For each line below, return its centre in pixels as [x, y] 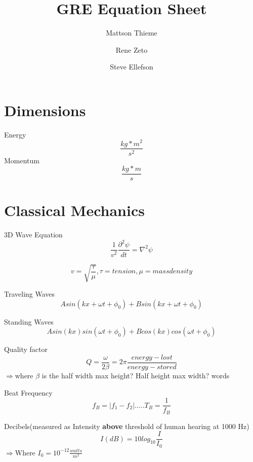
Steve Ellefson [132, 67]
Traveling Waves [30, 294]
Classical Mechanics [74, 210]
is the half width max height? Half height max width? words [136, 375]
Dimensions [45, 110]
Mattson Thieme [132, 33]
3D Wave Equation [33, 235]
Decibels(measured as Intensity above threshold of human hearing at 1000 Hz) [127, 426]
